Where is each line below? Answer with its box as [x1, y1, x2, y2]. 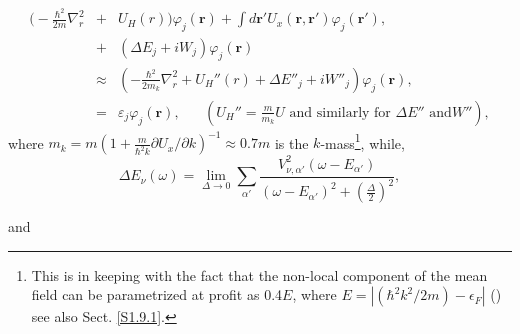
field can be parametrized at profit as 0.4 [31, 284, 283, 305]
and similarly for [289, 105, 391, 120]
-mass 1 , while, [320, 129, 405, 153]
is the [274, 132, 309, 153]
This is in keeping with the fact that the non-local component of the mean [31, 264, 488, 285]
